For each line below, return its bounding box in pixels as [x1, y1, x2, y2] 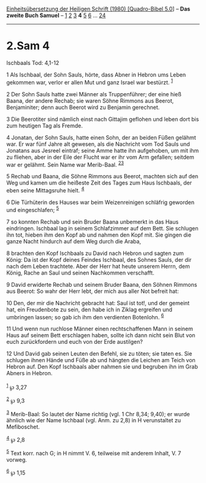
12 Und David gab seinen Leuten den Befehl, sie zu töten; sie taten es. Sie [6, 350, 193, 357]
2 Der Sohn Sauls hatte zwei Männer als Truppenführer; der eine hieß [6, 90, 182, 97]
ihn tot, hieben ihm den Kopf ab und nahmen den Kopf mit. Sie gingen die [6, 231, 192, 238]
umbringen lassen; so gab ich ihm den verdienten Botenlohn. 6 [6, 312, 164, 321]
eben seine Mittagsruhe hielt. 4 [6, 186, 85, 194]
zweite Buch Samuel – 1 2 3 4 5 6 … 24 [6, 12, 106, 19]
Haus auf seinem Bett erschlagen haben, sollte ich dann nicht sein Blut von [6, 332, 196, 339]
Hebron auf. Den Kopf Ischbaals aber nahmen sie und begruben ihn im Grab [6, 363, 198, 370]
